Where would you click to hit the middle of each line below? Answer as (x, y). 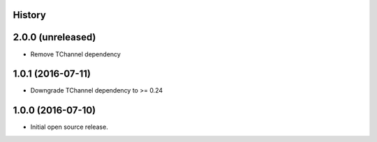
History (30, 15)
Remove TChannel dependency (76, 54)
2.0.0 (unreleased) (54, 37)
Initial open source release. (69, 127)
